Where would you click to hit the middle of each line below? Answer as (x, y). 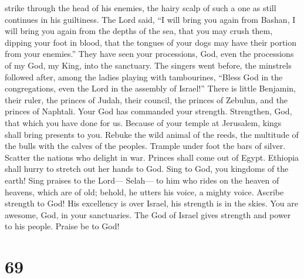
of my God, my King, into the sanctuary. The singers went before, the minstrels (148, 65)
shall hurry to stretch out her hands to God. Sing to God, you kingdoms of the (147, 169)
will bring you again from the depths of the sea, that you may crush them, (139, 31)
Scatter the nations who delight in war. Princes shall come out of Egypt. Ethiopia (152, 157)
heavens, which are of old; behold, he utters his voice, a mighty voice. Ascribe (144, 191)
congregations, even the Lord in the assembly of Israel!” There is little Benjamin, (150, 88)
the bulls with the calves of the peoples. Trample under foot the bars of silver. (145, 146)
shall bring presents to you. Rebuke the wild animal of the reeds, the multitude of (152, 134)
